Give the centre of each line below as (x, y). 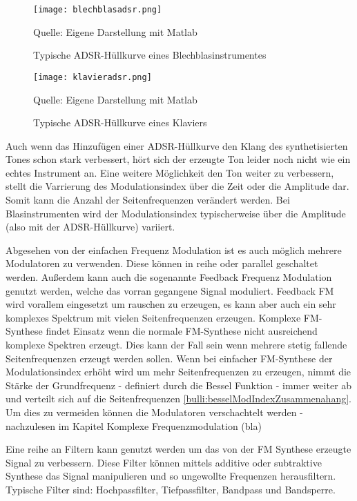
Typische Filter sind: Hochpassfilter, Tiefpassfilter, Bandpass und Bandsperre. (171, 489)
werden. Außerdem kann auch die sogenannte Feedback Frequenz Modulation (169, 277)
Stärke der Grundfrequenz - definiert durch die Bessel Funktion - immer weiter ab (179, 385)
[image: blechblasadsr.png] (98, 10)
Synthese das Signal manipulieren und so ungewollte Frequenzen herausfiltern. (171, 476)
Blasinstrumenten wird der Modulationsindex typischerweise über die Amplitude (176, 213)
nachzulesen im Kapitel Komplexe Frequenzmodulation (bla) (134, 425)
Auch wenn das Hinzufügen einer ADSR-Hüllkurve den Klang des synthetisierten (177, 145)
